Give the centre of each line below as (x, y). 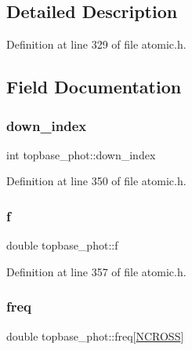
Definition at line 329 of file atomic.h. (96, 44)
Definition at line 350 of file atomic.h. (96, 181)
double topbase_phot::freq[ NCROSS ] (95, 335)
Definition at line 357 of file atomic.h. (96, 271)
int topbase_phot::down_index (81, 154)
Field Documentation (94, 87)
